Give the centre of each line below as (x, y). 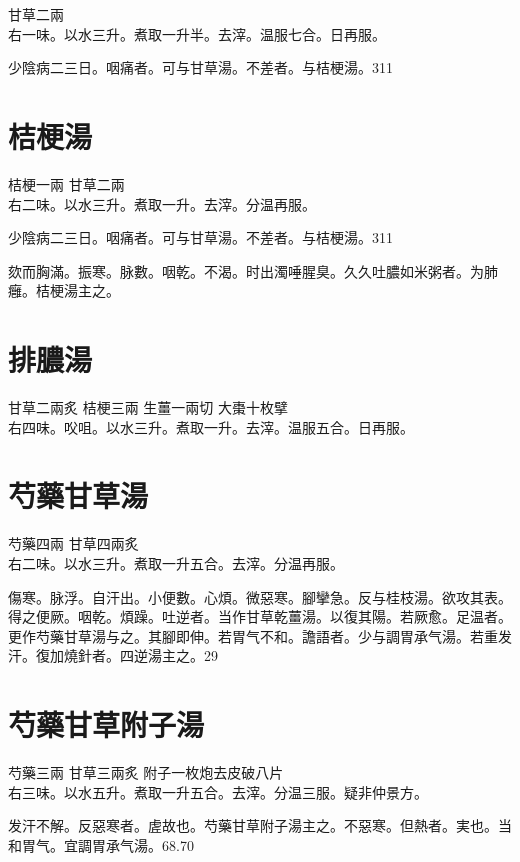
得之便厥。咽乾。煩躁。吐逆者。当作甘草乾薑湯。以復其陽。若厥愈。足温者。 (260, 616)
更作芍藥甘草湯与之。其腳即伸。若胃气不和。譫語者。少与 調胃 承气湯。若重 (253, 635)
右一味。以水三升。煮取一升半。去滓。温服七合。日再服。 (197, 33)
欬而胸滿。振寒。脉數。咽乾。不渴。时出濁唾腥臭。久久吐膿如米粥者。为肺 (253, 270)
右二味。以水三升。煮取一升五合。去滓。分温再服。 (176, 562)
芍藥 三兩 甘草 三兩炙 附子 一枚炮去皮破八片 (146, 772)
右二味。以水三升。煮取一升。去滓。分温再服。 (162, 203)
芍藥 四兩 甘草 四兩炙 (73, 543)
